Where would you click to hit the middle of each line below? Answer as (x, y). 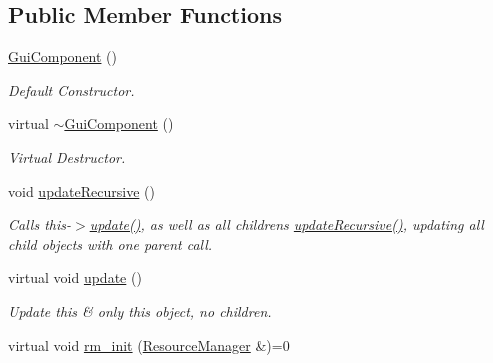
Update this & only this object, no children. (140, 310)
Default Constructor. (71, 89)
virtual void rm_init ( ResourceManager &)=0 (149, 344)
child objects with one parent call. (110, 243)
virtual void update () (75, 277)
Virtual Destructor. (67, 156)
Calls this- (39, 224)
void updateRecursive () (81, 190)
